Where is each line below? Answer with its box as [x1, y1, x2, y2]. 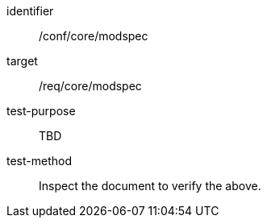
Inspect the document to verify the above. [39, 179, 261, 193]
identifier [6, 4, 54, 18]
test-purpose [6, 104, 76, 118]
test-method [6, 154, 72, 168]
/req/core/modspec [39, 79, 142, 93]
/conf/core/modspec [39, 29, 148, 43]
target [6, 54, 38, 68]
